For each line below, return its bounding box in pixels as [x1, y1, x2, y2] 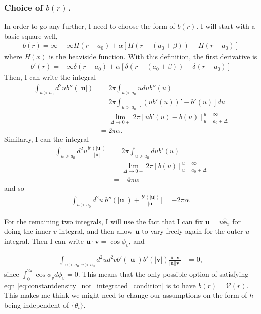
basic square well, [4, 30, 58, 41]
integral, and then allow [59, 226, 133, 236]
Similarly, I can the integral [4, 134, 89, 144]
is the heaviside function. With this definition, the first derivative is [49, 51, 257, 62]
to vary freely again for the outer [142, 226, 243, 236]
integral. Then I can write [4, 235, 84, 246]
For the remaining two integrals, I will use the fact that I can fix [4, 216, 203, 226]
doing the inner [4, 226, 51, 236]
